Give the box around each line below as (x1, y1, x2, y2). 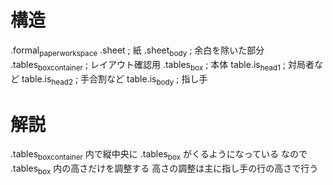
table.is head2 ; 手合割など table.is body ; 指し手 (21, 72, 208, 87)
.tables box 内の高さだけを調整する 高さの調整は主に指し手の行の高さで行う (10, 162, 319, 176)
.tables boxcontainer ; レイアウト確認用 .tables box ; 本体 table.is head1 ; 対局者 (10, 58, 315, 73)
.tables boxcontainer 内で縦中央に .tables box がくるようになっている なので (10, 148, 308, 163)
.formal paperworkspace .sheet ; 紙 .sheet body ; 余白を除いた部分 (10, 44, 265, 58)
